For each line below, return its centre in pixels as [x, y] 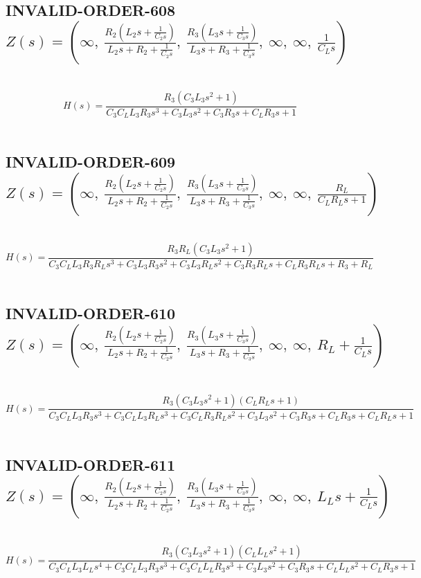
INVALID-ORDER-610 [91, 313]
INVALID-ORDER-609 [91, 162]
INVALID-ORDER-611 [91, 465]
